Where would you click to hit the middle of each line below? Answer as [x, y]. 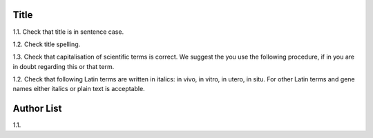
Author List [37, 109]
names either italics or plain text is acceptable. [79, 89]
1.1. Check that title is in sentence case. [68, 32]
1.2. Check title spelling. [47, 44]
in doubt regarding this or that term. [64, 66]
